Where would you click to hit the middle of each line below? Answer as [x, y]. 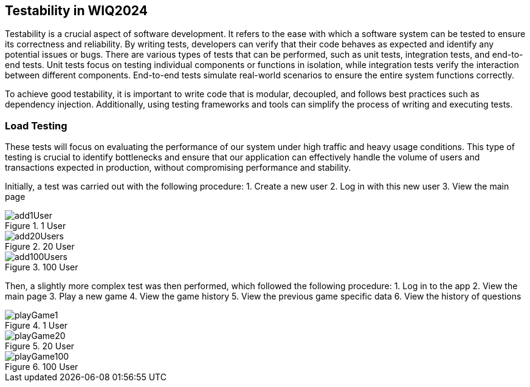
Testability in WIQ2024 [76, 11]
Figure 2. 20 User [40, 247]
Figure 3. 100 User [42, 267]
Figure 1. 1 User [36, 226]
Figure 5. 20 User [40, 346]
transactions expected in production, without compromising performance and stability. [178, 168]
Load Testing [36, 125]
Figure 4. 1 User [36, 326]
